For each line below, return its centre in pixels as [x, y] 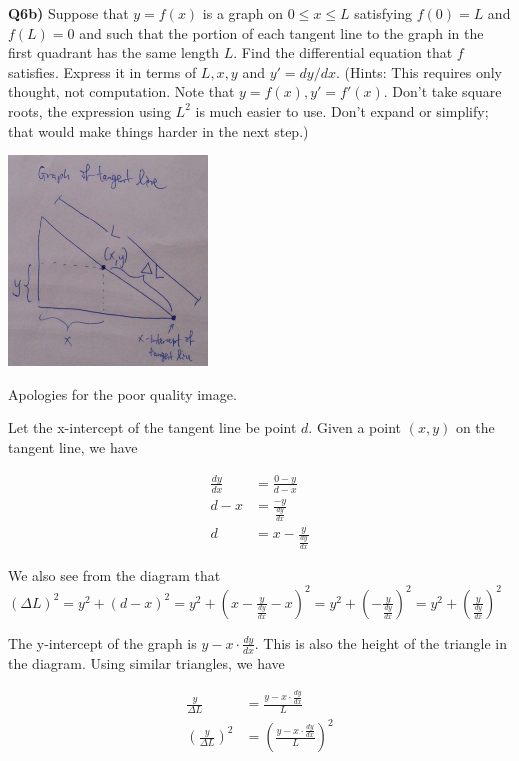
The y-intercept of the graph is [102, 642]
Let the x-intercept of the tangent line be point [152, 427]
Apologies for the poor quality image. [122, 393]
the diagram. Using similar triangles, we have [146, 662]
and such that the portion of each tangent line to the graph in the [281, 32]
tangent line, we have [73, 446]
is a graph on [243, 13]
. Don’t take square [442, 91]
